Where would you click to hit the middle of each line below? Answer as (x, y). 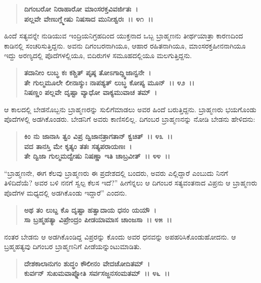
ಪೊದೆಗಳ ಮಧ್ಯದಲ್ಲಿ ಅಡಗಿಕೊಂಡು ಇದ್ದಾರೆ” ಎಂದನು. (66, 192)
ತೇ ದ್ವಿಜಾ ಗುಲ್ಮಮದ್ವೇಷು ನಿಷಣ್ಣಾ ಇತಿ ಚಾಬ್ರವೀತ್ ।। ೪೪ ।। (97, 156)
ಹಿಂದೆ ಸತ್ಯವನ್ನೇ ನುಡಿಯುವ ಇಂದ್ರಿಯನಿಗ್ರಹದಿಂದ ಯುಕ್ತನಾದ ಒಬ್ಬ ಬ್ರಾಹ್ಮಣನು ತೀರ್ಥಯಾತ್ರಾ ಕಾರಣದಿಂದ (124, 36)
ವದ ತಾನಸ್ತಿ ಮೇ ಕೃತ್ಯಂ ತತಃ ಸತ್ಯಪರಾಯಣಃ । (78, 146)
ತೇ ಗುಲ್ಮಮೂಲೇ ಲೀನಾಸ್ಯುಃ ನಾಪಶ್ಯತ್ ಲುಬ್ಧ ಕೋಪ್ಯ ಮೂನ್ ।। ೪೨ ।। (109, 82)
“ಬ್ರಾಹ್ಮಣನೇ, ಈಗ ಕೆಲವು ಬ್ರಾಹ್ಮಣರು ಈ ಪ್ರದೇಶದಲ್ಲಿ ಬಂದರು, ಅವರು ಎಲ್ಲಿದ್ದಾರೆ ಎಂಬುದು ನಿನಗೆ (116, 173)
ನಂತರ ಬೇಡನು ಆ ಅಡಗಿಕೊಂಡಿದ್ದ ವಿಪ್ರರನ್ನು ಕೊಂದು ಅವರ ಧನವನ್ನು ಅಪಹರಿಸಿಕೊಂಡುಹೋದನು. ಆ (120, 236)
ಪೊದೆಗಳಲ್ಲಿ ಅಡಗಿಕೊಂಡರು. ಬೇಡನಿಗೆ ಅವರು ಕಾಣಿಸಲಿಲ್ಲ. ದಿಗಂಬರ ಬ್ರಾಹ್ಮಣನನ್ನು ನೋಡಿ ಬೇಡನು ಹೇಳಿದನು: (130, 119)
